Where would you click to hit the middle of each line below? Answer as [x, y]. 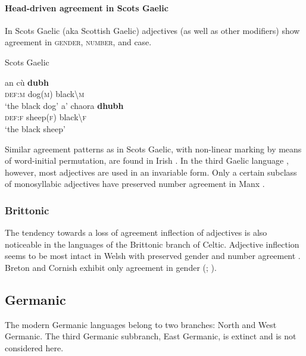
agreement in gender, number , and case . [78, 42]
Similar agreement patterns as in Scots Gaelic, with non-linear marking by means [153, 149]
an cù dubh [27, 82]
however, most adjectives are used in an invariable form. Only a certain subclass [151, 172]
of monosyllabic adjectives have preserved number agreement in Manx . [135, 184]
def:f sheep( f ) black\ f [46, 117]
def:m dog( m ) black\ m [45, 94]
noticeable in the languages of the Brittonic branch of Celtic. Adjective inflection [152, 244]
